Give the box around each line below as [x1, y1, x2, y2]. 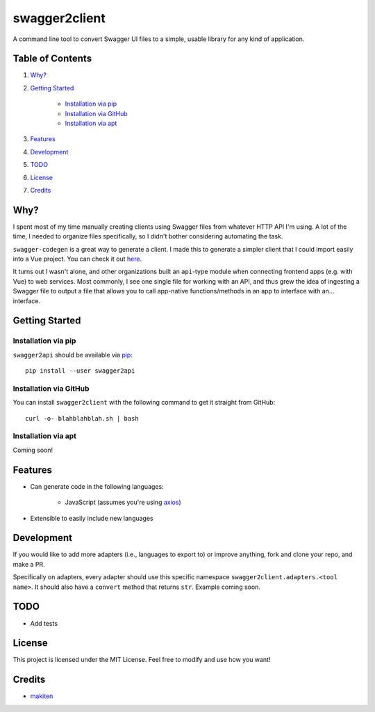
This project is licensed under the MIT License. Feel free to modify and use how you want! [12, 656, 271, 664]
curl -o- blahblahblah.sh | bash [25, 414, 139, 422]
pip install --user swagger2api [25, 367, 135, 375]
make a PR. [12, 560, 45, 568]
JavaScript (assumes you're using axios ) [65, 498, 182, 507]
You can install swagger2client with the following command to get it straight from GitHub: [12, 398, 276, 407]
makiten [30, 692, 53, 700]
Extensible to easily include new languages [30, 514, 153, 522]
